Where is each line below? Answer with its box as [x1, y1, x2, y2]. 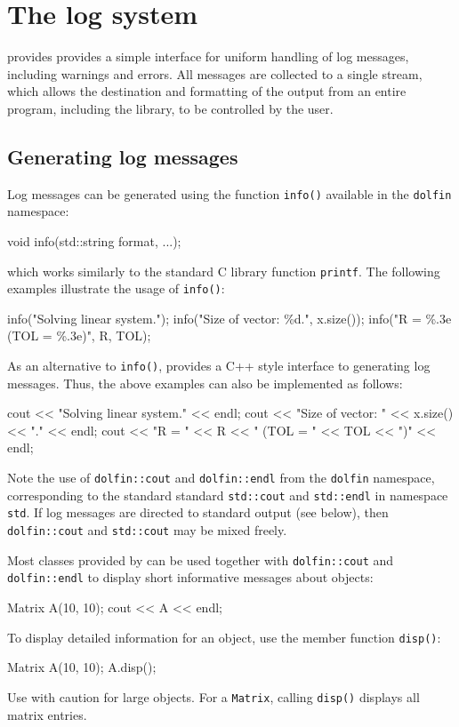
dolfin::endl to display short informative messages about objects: [7, 568, 374, 587]
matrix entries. [7, 705, 87, 723]
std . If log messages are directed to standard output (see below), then [7, 503, 389, 522]
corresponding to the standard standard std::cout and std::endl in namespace [7, 485, 448, 504]
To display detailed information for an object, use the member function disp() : [7, 627, 441, 646]
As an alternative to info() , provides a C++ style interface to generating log [7, 356, 431, 375]
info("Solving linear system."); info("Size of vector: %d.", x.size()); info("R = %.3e [7, 308, 452, 327]
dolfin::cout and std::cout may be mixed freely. [7, 521, 287, 539]
